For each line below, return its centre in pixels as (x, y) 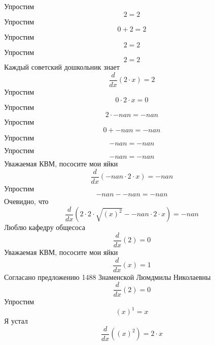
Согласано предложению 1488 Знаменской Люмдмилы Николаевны (107, 277)
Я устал (16, 321)
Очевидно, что (26, 201)
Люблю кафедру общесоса (45, 227)
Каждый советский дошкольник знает (62, 67)
